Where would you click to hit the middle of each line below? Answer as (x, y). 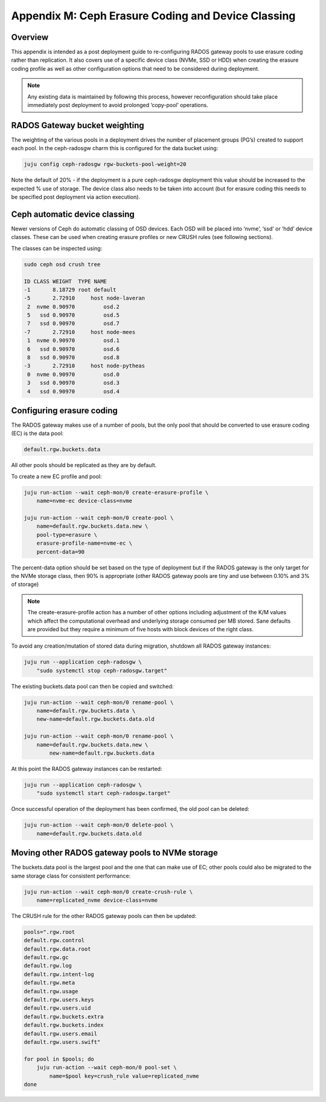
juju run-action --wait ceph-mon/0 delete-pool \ (99, 825)
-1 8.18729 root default (70, 290)
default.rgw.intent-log (59, 974)
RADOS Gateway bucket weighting (78, 125)
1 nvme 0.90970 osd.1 (74, 341)
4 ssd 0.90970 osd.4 (74, 391)
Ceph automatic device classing (73, 214)
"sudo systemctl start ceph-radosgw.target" (104, 793)
